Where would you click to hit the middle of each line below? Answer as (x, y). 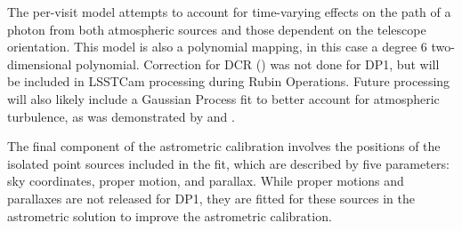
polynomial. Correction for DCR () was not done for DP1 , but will (258, 64)
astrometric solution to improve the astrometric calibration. (170, 215)
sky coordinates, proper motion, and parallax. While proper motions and (206, 181)
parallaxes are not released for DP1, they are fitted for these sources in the (211, 198)
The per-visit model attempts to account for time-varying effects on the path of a (229, 12)
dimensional (40, 64)
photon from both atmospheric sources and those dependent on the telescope (217, 29)
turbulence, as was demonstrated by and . (121, 116)
